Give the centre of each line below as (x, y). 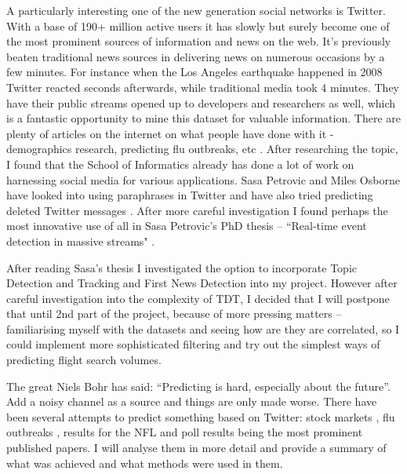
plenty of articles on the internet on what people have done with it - (170, 133)
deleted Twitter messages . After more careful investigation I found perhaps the (197, 210)
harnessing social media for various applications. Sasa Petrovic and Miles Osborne (203, 179)
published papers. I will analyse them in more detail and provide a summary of (196, 448)
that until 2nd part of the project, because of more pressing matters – (174, 314)
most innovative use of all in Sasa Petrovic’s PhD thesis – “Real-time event (187, 226)
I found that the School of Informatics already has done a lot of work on (180, 164)
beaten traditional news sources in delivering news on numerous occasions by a (196, 56)
